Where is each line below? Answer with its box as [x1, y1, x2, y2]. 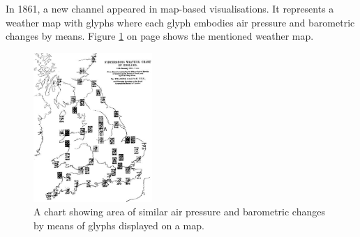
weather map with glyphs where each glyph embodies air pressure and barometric [6, 15, 355, 29]
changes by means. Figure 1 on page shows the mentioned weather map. [6, 29, 314, 43]
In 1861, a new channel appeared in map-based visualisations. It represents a [6, 1, 334, 15]
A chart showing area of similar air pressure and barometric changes [33, 204, 325, 219]
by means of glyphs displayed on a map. [33, 217, 204, 232]
